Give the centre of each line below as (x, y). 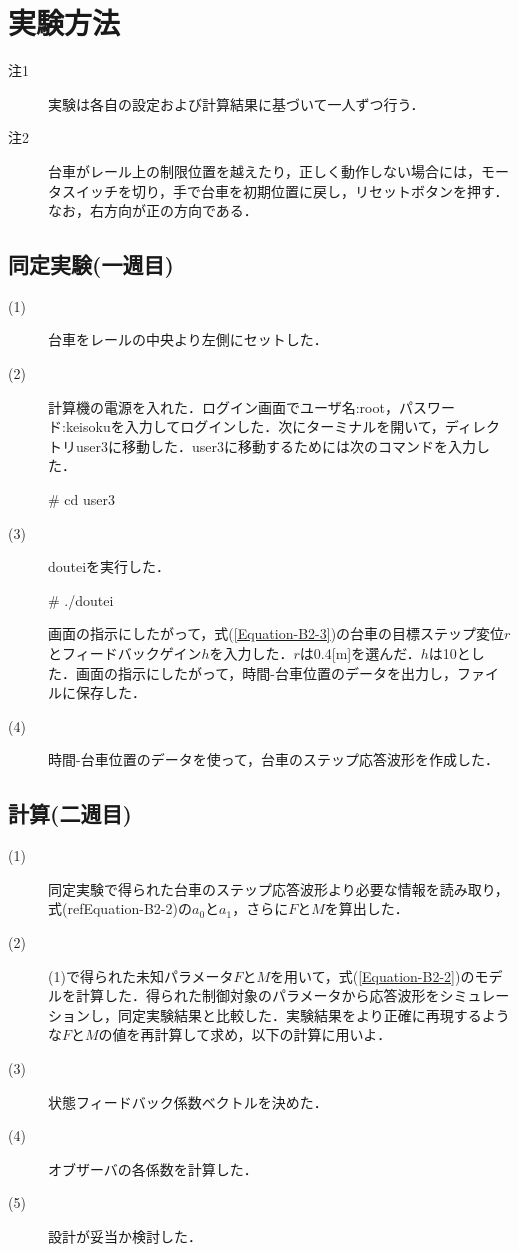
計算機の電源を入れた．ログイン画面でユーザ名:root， (223, 406)
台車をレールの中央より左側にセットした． (188, 339)
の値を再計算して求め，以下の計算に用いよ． (245, 1034)
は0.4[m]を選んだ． (360, 653)
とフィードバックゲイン (125, 653)
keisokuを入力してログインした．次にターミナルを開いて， (255, 426)
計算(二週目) (70, 813)
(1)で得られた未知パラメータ (141, 975)
